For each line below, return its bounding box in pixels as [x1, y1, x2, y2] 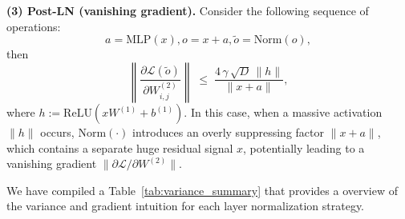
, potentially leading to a [243, 139, 365, 156]
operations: [6, 18, 61, 34]
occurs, [40, 124, 75, 140]
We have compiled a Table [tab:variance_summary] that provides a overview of [6, 181, 398, 198]
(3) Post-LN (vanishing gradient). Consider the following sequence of [6, 2, 369, 18]
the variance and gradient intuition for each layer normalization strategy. [6, 197, 365, 214]
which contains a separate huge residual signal [6, 139, 233, 156]
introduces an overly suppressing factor [132, 124, 324, 140]
